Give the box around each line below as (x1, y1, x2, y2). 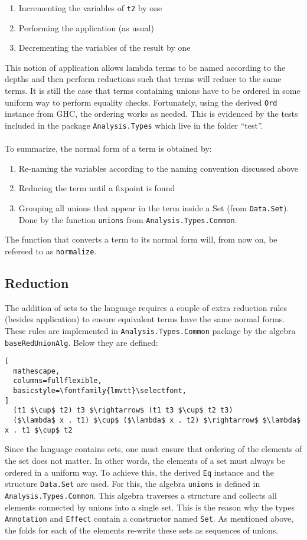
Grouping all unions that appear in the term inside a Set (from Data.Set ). (18, 201, 289, 214)
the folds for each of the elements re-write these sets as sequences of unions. (5, 523, 279, 536)
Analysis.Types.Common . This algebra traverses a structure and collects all (5, 489, 277, 501)
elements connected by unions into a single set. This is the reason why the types (5, 500, 295, 513)
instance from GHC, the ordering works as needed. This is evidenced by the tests (5, 107, 298, 120)
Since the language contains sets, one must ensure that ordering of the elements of (5, 443, 302, 455)
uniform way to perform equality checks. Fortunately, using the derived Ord (5, 96, 277, 108)
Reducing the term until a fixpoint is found (18, 182, 175, 194)
